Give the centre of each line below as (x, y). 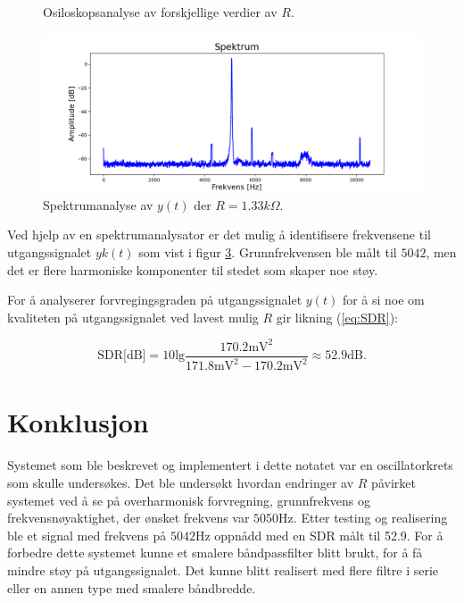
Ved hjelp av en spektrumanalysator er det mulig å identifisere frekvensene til (219, 234)
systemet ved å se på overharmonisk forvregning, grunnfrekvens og (189, 500)
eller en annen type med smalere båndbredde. (132, 587)
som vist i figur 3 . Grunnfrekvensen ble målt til (268, 252)
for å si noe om (383, 300)
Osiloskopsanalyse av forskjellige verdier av (160, 12)
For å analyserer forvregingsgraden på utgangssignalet (155, 300)
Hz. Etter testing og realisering (363, 518)
